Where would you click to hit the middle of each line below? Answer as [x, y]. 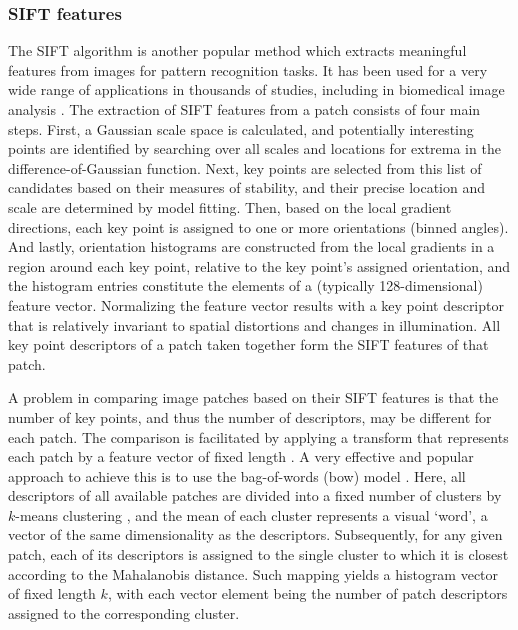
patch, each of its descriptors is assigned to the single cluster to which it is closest [258, 554]
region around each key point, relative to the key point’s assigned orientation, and [259, 265]
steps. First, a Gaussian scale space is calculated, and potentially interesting [241, 128]
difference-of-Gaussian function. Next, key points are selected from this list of [245, 167]
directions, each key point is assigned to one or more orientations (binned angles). [258, 226]
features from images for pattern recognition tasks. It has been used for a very [248, 69]
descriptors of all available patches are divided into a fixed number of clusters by [255, 495]
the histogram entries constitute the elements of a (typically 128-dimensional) [245, 285]
